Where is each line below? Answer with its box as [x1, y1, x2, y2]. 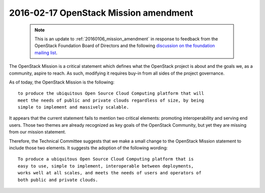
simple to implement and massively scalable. [18, 105, 130, 110]
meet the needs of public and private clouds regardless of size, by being [18, 97, 204, 103]
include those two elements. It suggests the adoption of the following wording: [9, 145, 168, 151]
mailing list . [34, 50, 57, 55]
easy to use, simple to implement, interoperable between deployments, [18, 163, 194, 169]
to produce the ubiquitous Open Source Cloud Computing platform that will [18, 91, 204, 96]
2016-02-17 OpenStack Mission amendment [9, 7, 193, 18]
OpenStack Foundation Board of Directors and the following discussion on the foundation [34, 43, 215, 49]
